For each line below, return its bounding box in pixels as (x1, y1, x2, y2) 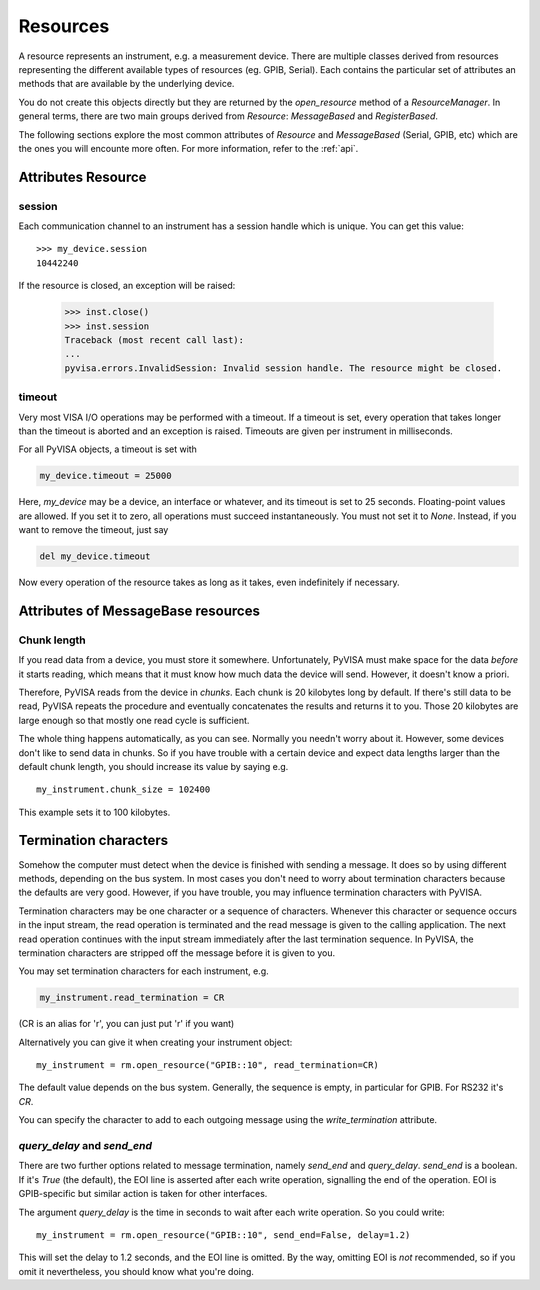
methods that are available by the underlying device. (18, 78, 235, 90)
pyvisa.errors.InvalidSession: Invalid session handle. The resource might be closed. (64, 362, 503, 374)
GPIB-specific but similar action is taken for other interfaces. (18, 1188, 268, 1200)
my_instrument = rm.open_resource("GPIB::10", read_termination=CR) (36, 1060, 379, 1071)
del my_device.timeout (39, 551, 151, 562)
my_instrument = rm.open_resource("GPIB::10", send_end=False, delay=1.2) (36, 1229, 411, 1240)
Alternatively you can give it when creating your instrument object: (18, 1036, 293, 1048)
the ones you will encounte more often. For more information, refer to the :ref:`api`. (18, 142, 359, 154)
